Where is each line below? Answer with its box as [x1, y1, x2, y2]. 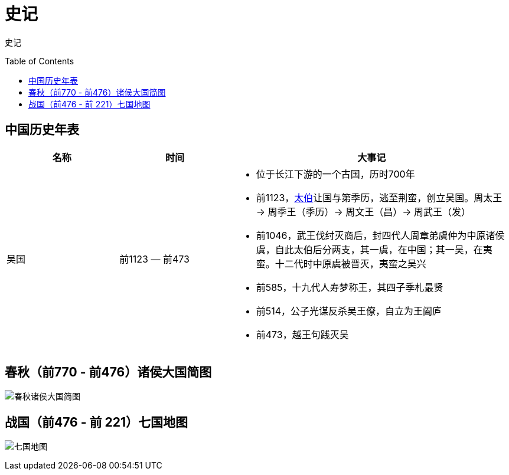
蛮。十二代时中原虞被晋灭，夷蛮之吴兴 [256, 257, 426, 270]
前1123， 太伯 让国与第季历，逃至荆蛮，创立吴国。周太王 [256, 191, 503, 204]
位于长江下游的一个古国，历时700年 [256, 168, 415, 180]
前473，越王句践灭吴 [256, 328, 349, 340]
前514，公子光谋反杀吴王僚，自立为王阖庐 [256, 304, 442, 317]
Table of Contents [5, 55, 74, 66]
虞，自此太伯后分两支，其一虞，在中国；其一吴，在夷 [256, 243, 492, 255]
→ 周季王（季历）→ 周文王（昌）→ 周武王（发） [256, 205, 471, 218]
